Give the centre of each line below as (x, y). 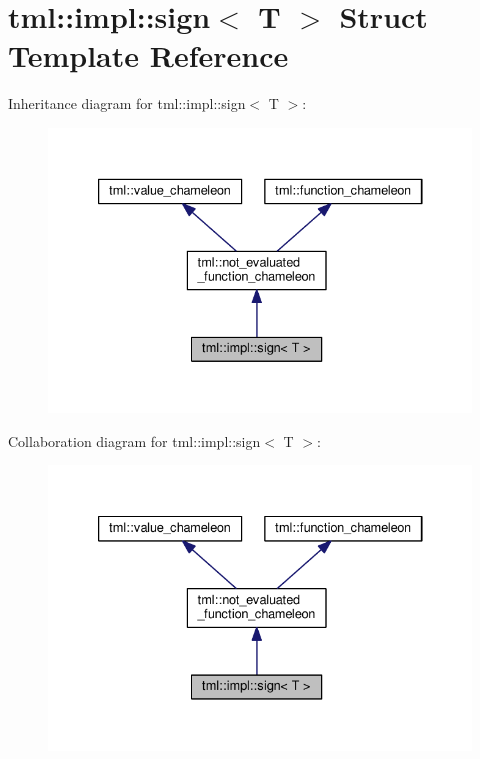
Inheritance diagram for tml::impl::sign (127, 103)
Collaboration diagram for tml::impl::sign (134, 440)
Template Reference (148, 55)
